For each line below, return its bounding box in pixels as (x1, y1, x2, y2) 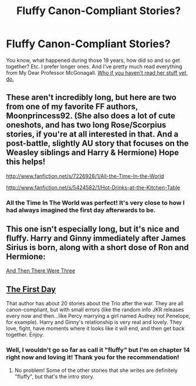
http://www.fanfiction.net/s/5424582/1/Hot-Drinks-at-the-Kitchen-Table (6, 184, 181, 191)
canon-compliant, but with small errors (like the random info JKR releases (6, 306, 184, 313)
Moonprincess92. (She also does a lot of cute (6, 111, 175, 121)
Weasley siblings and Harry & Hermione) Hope (6, 148, 179, 158)
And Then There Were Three (6, 267, 75, 274)
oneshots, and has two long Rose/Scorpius (6, 120, 166, 130)
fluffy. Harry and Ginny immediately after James (6, 234, 186, 244)
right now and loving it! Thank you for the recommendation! (6, 353, 180, 361)
